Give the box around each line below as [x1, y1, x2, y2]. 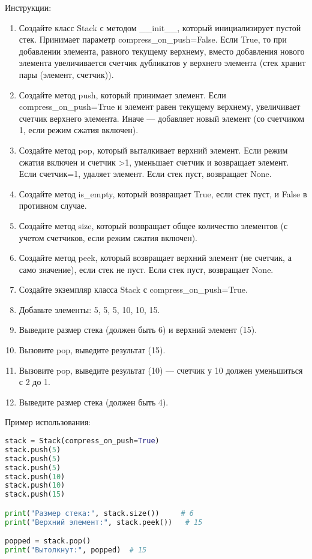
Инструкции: [5, 1, 52, 13]
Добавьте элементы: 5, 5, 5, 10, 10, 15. [19, 303, 160, 315]
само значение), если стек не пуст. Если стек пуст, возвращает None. [19, 263, 274, 275]
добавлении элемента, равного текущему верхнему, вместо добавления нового [19, 44, 305, 57]
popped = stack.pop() [5, 537, 91, 546]
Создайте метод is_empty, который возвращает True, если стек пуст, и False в [19, 187, 307, 200]
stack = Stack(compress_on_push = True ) [5, 437, 160, 446]
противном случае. [19, 199, 87, 212]
